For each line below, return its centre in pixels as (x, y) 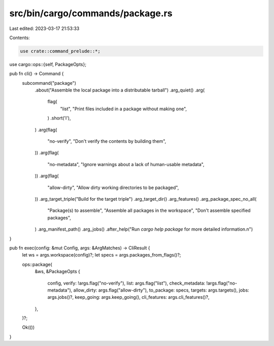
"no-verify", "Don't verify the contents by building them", (107, 141)
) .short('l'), (59, 118)
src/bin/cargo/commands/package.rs (91, 13)
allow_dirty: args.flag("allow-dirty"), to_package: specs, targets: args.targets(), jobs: (161, 290)
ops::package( (37, 264)
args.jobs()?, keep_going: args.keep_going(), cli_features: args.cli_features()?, (129, 297)
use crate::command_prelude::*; (60, 51)
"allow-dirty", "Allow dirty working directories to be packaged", (113, 187)
